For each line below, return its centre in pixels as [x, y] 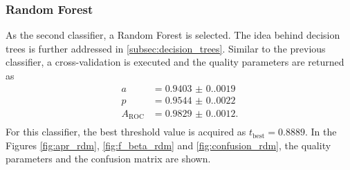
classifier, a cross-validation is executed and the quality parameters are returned [175, 62]
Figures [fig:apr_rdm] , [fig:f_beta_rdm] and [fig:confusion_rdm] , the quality [168, 145]
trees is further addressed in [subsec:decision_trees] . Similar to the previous [166, 48]
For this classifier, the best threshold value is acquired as [126, 132]
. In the [321, 132]
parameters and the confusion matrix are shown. [108, 159]
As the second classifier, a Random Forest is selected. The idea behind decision [173, 35]
